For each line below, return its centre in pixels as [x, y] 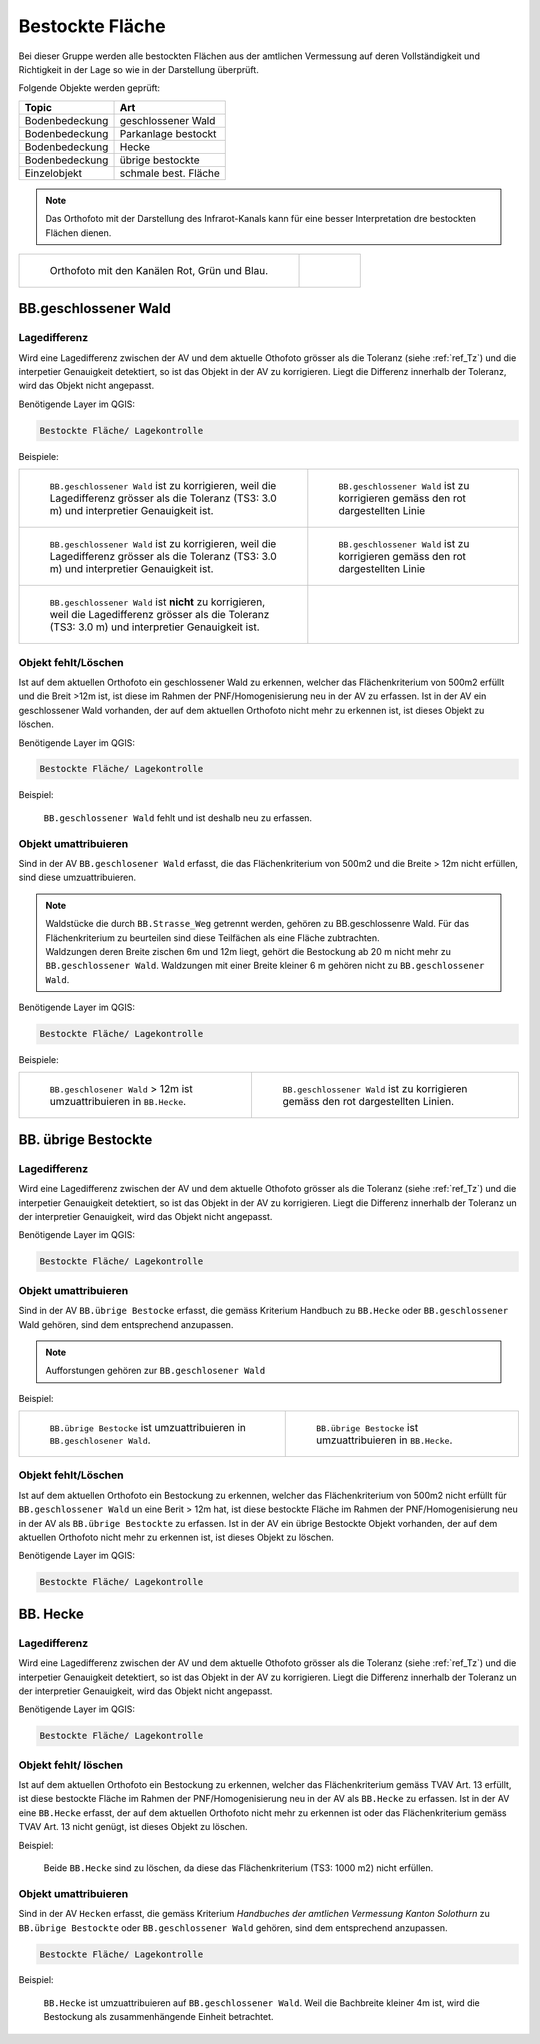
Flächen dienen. [78, 232]
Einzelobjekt [53, 173]
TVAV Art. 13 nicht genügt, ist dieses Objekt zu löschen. [133, 1827]
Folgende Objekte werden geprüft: [89, 88]
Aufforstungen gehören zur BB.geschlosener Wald [155, 1371]
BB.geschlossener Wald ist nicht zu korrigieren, [157, 602]
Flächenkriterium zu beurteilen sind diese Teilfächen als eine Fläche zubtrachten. [212, 937]
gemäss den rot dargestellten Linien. [368, 1102]
